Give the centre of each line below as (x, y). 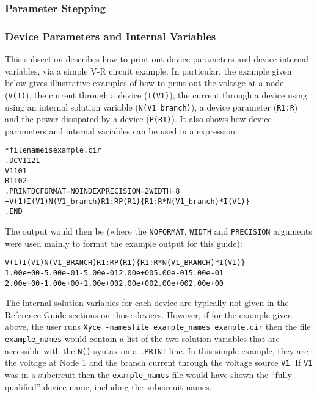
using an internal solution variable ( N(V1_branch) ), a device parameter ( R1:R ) (151, 107)
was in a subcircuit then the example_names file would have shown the (137, 375)
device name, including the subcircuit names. (128, 386)
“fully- (283, 375)
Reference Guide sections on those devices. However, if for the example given (149, 314)
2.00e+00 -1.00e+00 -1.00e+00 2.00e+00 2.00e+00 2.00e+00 (114, 283)
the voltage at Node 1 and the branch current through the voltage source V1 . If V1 (159, 362)
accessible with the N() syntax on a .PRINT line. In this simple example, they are (157, 350)
